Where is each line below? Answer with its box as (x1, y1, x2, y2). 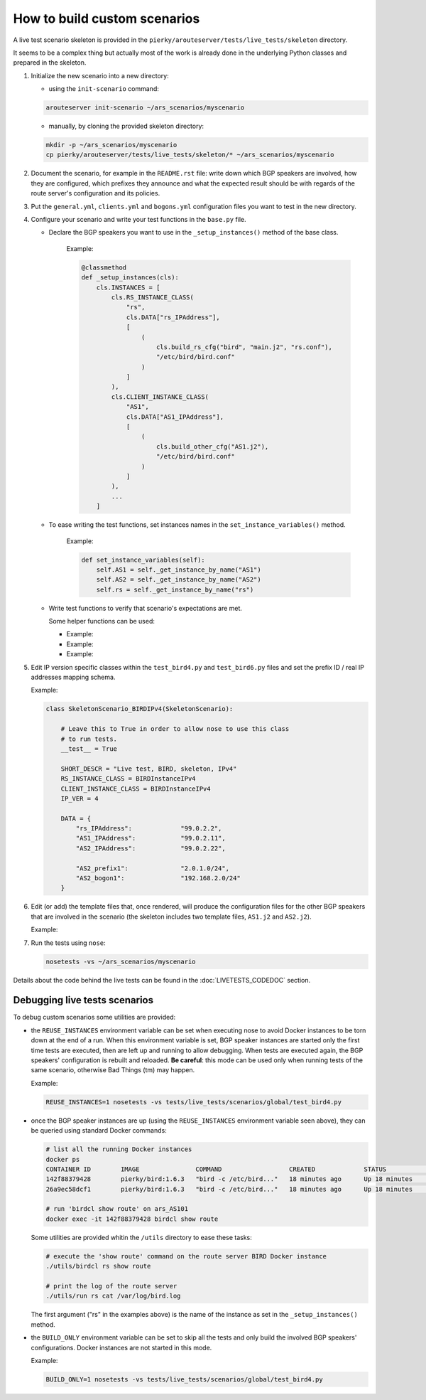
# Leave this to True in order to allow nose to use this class (60, 725, 290, 733)
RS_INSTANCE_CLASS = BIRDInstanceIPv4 (60, 775, 196, 783)
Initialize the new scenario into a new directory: (31, 71, 170, 80)
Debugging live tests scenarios (13, 994, 154, 1006)
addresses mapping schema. (31, 673, 116, 681)
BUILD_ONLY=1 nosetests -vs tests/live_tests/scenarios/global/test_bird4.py (45, 1375, 323, 1383)
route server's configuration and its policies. (31, 189, 160, 198)
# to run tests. (60, 734, 117, 743)
